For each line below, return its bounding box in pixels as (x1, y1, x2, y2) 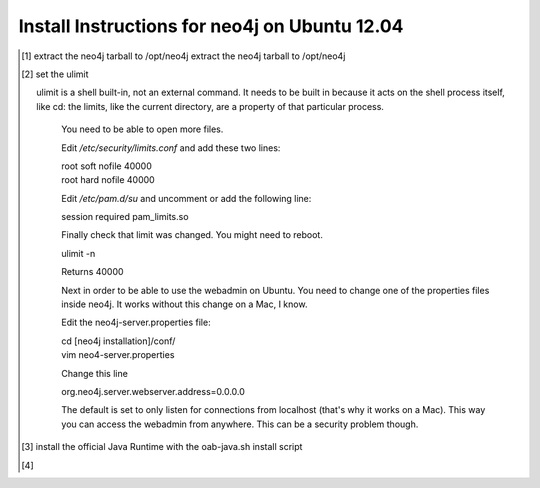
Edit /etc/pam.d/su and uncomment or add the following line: (61, 192, 312, 204)
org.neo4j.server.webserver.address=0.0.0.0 (61, 385, 245, 397)
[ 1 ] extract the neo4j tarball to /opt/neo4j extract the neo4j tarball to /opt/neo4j (21, 50, 346, 62)
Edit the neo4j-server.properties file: (61, 316, 211, 329)
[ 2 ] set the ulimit (21, 68, 89, 80)
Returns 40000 (61, 266, 124, 278)
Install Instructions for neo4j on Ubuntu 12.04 (18, 15, 404, 37)
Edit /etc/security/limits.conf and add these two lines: (61, 141, 281, 154)
